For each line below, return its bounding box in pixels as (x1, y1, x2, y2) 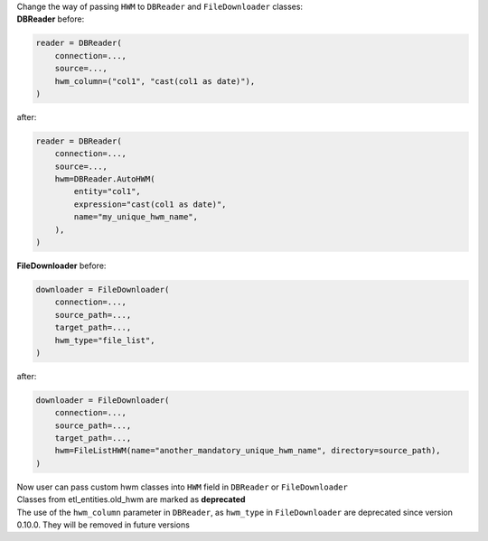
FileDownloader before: (16, 260, 107, 271)
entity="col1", (73, 186, 142, 197)
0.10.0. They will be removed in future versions (16, 519, 190, 530)
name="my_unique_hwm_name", (73, 212, 199, 222)
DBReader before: (16, 14, 85, 24)
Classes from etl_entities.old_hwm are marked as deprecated (16, 494, 246, 505)
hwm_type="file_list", (54, 335, 155, 345)
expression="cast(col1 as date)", (73, 199, 227, 210)
